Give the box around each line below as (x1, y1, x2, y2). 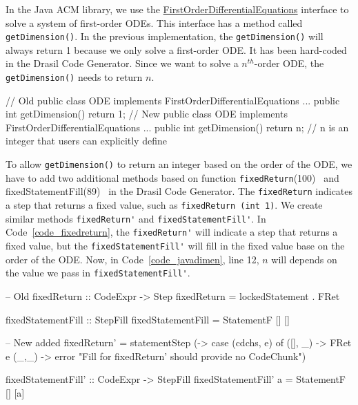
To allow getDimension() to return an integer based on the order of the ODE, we (6, 157, 352, 171)
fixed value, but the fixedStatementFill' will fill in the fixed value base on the (6, 238, 345, 252)
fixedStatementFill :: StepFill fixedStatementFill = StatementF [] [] (6, 312, 290, 326)
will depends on (271, 252, 337, 266)
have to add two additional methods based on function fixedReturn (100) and (6, 170, 339, 185)
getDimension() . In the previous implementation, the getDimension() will (6, 29, 324, 44)
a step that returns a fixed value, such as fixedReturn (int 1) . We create (6, 198, 323, 212)
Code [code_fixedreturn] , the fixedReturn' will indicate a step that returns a (6, 225, 338, 239)
